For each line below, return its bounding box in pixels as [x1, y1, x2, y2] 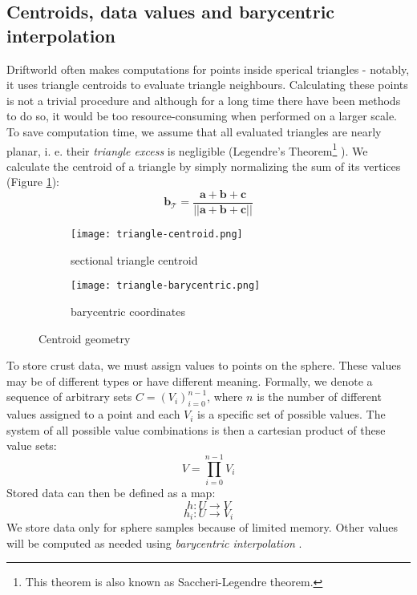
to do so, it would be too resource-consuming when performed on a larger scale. [6, 107, 398, 124]
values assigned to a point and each [6, 406, 180, 423]
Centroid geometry [38, 330, 131, 346]
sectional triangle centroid [71, 251, 198, 268]
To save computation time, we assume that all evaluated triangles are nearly [6, 123, 382, 140]
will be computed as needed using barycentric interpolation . [6, 534, 302, 551]
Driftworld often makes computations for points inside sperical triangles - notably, [6, 60, 410, 77]
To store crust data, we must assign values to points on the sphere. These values [6, 357, 401, 374]
